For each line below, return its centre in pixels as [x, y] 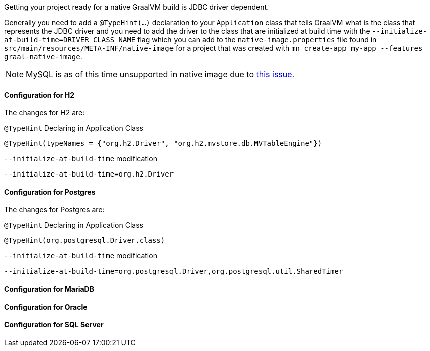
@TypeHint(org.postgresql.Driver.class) [85, 241]
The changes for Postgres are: [54, 210]
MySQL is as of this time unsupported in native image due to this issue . [160, 74]
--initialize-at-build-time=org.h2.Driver [89, 174]
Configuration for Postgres [50, 192]
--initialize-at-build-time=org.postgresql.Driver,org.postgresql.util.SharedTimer [174, 271]
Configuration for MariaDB [49, 289]
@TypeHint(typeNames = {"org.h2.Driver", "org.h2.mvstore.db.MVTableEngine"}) [163, 144]
